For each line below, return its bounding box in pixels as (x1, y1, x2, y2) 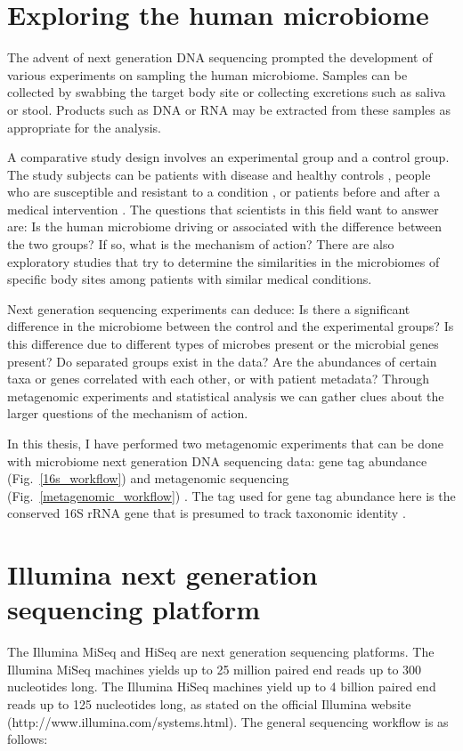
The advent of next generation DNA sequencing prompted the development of (7, 48, 433, 67)
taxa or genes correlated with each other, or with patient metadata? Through (7, 369, 429, 388)
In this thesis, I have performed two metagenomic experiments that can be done (7, 434, 443, 452)
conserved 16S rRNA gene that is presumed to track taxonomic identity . (7, 504, 406, 522)
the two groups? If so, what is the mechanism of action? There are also (7, 235, 394, 254)
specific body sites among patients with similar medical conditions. (7, 270, 372, 288)
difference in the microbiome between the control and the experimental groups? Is (7, 317, 454, 335)
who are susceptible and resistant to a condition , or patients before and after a (7, 182, 441, 201)
